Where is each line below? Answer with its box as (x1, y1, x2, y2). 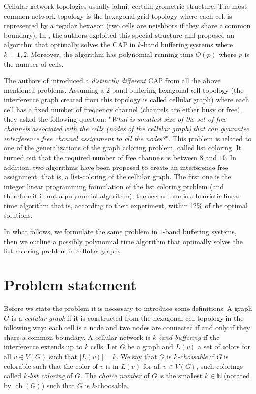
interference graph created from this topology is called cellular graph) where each (4, 94, 249, 105)
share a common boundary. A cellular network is (4, 332, 151, 342)
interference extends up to (4, 341, 83, 352)
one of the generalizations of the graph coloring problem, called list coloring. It (4, 142, 242, 153)
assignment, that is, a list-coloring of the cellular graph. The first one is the (4, 171, 231, 182)
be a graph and (127, 341, 173, 352)
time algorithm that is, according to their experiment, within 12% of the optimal (4, 200, 248, 210)
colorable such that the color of (4, 361, 98, 371)
